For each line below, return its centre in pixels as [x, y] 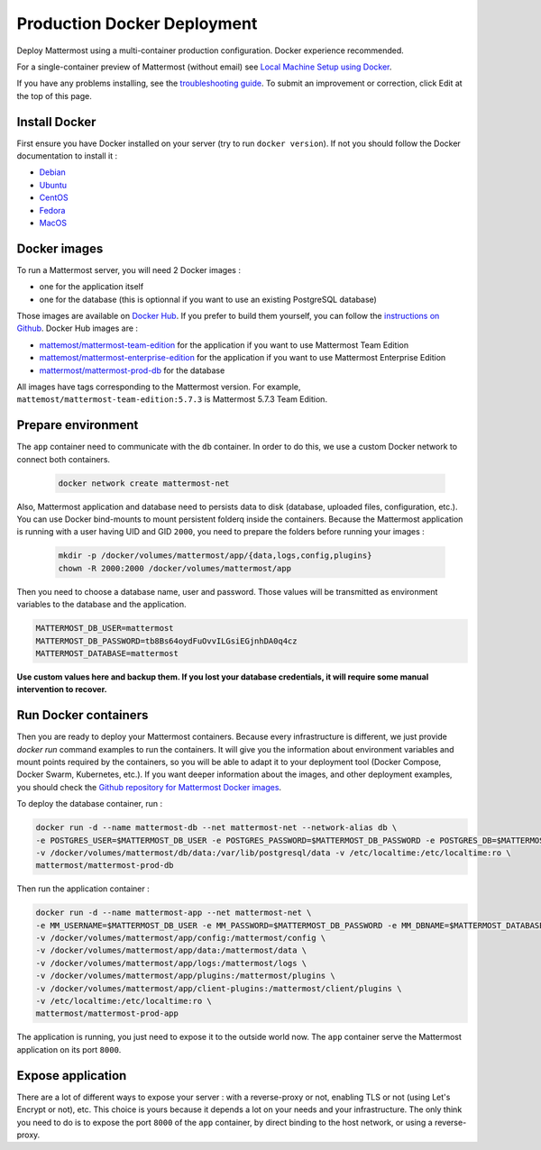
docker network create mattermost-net [144, 483]
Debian [53, 172]
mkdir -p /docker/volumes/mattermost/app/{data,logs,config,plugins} [215, 556]
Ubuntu [53, 185]
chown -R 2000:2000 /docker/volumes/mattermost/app [175, 568]
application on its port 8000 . [69, 1049]
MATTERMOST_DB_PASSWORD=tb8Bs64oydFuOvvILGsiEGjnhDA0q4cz [166, 641]
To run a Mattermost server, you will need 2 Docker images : [128, 269]
